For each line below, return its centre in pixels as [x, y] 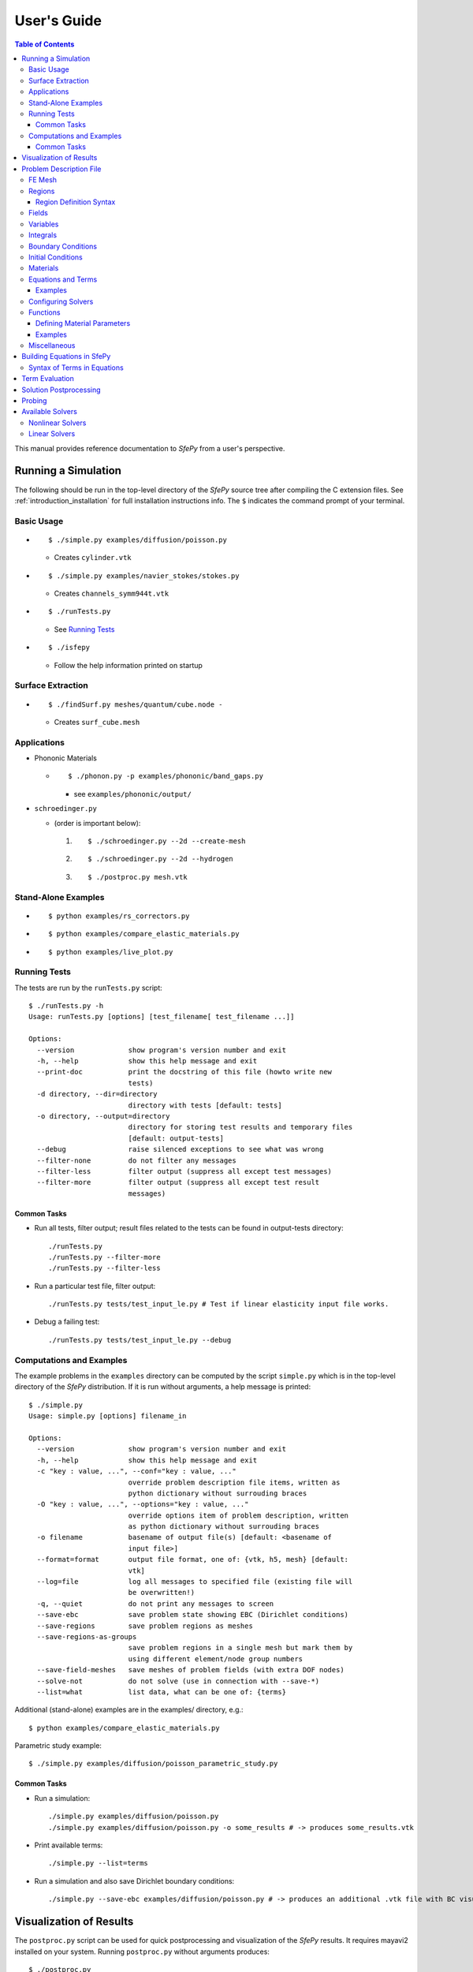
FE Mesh [43, 180]
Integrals [43, 235]
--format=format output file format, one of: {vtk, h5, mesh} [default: [193, 1559]
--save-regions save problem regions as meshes [145, 1626]
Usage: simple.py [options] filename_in [108, 1416]
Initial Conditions [56, 257]
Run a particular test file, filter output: [95, 1286]
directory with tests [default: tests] [205, 1105]
